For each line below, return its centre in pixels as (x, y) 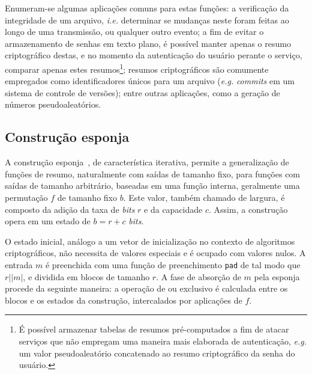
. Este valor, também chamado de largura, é (204, 197)
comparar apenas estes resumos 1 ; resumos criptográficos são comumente (137, 68)
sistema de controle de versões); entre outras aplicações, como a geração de (142, 92)
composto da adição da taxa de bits (70, 209)
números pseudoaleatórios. (53, 104)
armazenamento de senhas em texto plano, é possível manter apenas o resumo (148, 43)
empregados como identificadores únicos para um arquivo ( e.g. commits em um (150, 81)
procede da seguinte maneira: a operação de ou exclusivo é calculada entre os (146, 288)
